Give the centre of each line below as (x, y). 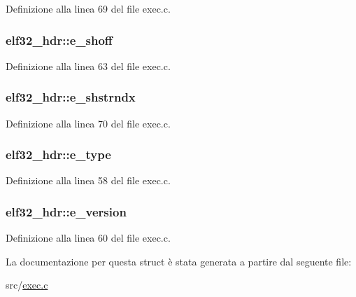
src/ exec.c (27, 285)
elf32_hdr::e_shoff (59, 40)
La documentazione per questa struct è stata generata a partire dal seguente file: (179, 261)
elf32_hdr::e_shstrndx (71, 97)
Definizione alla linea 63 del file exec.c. (88, 65)
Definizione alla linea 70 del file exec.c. (88, 123)
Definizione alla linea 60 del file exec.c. (88, 238)
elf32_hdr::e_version (66, 211)
